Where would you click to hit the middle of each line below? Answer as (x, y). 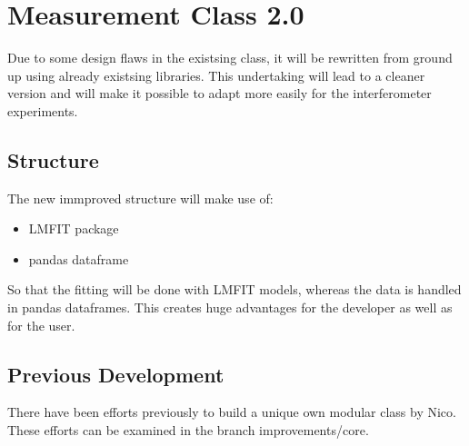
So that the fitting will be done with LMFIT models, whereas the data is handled (234, 289)
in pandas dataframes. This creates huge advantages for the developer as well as (230, 307)
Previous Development (116, 374)
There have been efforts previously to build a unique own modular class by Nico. (232, 412)
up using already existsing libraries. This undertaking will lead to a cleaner (216, 75)
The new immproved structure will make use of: (140, 198)
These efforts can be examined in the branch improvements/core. (188, 430)
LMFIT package (74, 228)
